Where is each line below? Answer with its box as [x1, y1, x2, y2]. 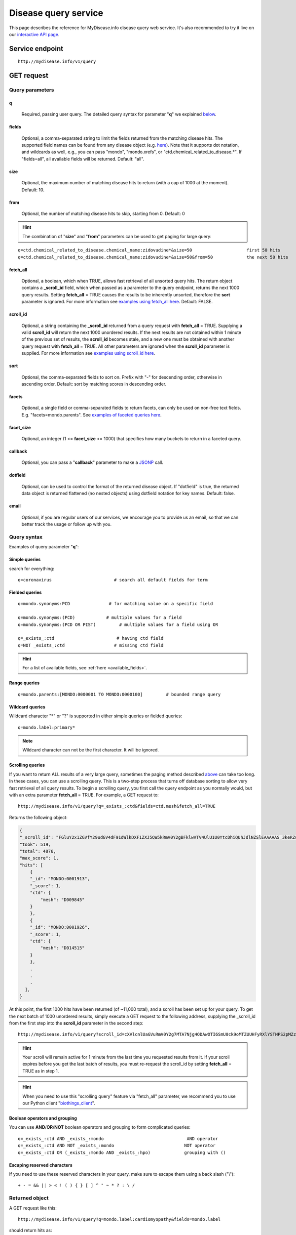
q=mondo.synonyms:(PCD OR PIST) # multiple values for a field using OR [18, 621, 219, 627]
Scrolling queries [9, 762, 45, 768]
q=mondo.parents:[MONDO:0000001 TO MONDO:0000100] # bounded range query [18, 692, 221, 697]
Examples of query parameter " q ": [9, 544, 79, 550]
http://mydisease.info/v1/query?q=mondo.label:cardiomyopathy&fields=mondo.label [18, 1216, 221, 1222]
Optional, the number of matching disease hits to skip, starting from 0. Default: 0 [21, 210, 185, 217]
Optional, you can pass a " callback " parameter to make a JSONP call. [21, 459, 164, 465]
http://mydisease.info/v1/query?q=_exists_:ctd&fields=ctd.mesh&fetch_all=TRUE [18, 803, 216, 809]
